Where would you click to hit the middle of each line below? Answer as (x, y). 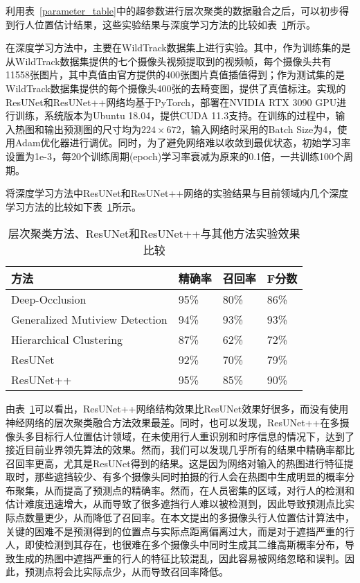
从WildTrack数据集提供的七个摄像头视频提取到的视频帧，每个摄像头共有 (169, 61)
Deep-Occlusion (49, 299)
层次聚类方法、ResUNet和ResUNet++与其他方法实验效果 (154, 234)
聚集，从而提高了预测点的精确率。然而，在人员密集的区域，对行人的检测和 (184, 490)
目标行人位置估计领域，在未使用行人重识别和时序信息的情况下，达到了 (194, 436)
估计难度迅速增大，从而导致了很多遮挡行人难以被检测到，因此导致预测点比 (175, 504)
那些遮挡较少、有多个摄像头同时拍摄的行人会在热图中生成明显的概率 (189, 477)
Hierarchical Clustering (67, 340)
